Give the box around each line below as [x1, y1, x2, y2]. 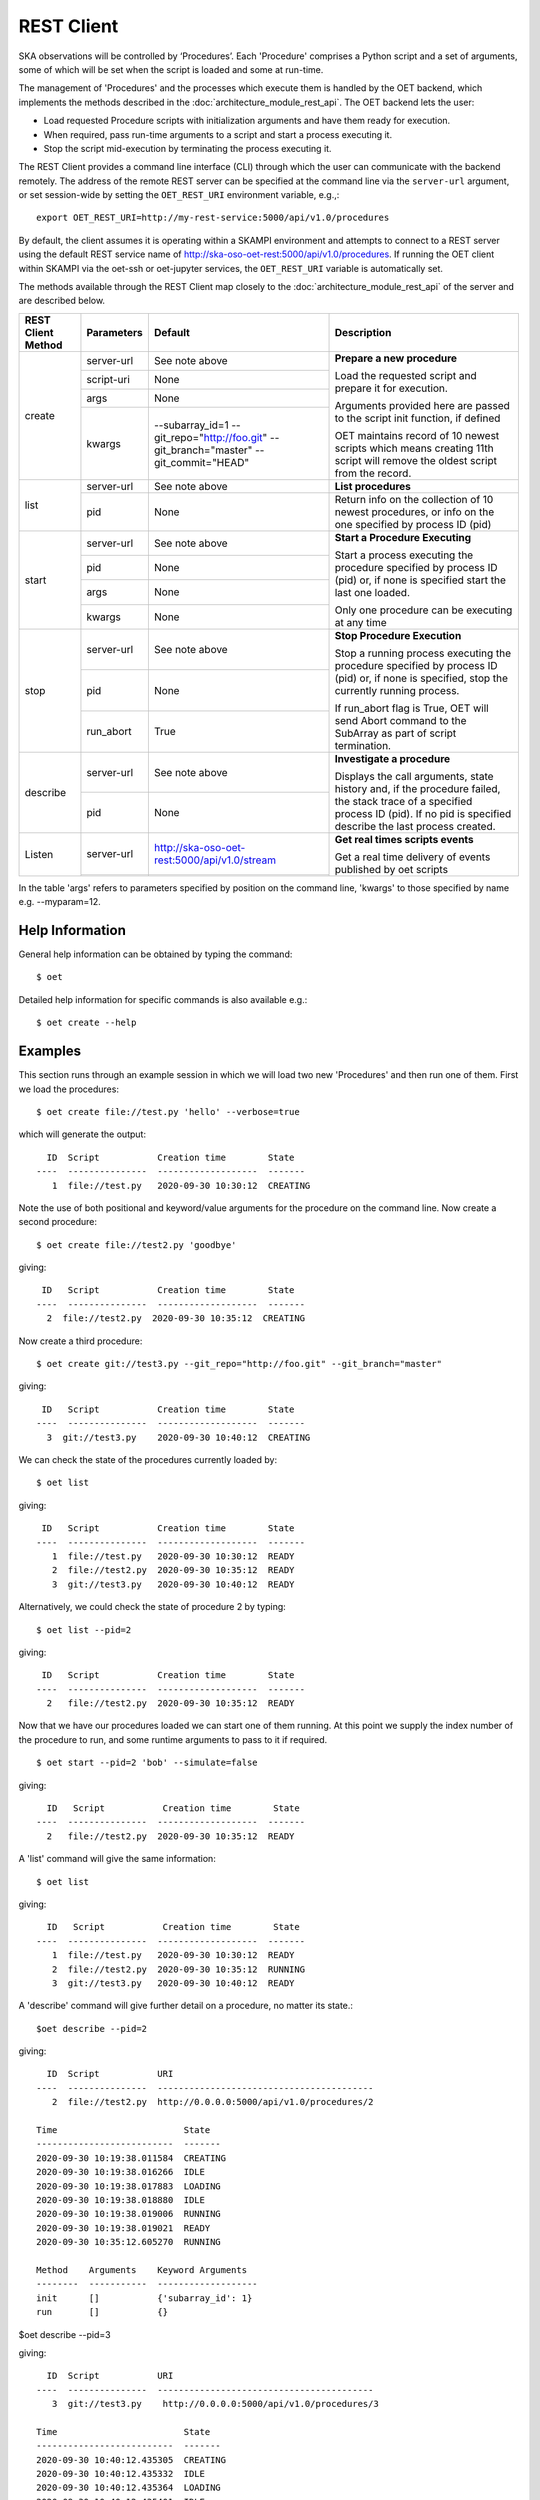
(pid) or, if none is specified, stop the [334, 671, 509, 685]
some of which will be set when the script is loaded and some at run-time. [18, 63, 324, 75]
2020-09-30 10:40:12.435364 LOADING [36, 2482, 222, 2494]
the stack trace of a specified [334, 794, 473, 808]
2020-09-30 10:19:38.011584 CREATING [36, 2152, 227, 2164]
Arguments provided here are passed [334, 398, 510, 412]
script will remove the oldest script [334, 453, 497, 467]
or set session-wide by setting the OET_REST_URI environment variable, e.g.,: [18, 189, 340, 201]
